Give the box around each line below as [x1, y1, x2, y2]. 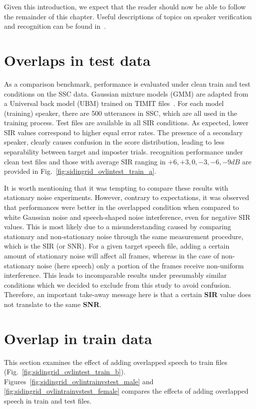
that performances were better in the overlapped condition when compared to [4, 202, 239, 212]
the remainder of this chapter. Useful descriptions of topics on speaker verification [4, 11, 252, 21]
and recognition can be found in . [4, 21, 106, 31]
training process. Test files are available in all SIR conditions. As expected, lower [4, 117, 249, 128]
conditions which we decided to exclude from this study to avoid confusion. [4, 279, 231, 290]
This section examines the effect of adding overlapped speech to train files [4, 357, 227, 367]
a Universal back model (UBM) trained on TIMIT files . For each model [4, 98, 224, 108]
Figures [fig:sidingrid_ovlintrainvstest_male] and [4, 376, 154, 386]
